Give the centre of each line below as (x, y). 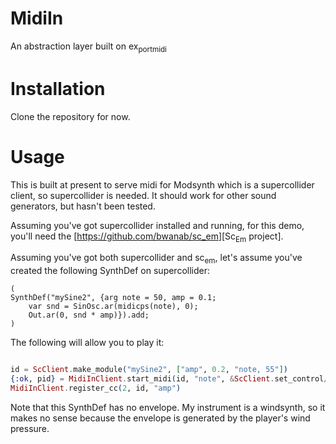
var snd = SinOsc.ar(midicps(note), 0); (113, 307)
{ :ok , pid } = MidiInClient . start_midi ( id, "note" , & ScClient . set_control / (169, 379)
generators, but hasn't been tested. (83, 206)
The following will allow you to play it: (87, 343)
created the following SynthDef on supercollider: (110, 271)
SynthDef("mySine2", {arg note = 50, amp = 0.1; (113, 298)
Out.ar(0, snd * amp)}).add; (89, 315)
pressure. (30, 428)
